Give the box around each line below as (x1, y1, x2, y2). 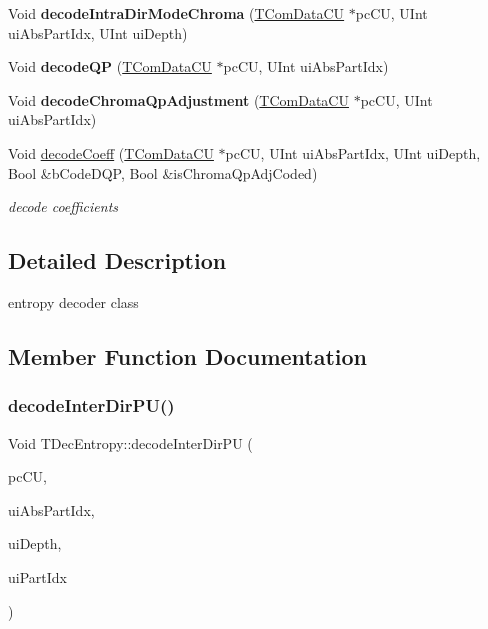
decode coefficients (8, 196, 119, 217)
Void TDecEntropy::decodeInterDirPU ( (8, 432, 253, 453)
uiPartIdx (8, 566, 67, 587)
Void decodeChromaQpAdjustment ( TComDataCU (8, 89, 349, 110)
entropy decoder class (8, 291, 139, 312)
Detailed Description (8, 245, 227, 276)
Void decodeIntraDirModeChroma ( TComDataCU (8, 3, 345, 23)
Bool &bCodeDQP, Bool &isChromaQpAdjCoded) (8, 162, 318, 183)
